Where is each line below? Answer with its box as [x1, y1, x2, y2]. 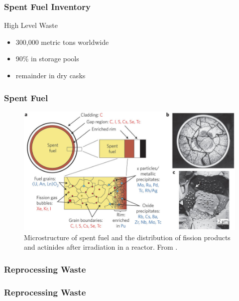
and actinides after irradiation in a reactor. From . [24, 242, 178, 252]
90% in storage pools [15, 53, 79, 64]
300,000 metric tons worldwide [15, 36, 109, 47]
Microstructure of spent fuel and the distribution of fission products [24, 232, 231, 242]
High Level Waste [4, 20, 58, 30]
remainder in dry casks [15, 70, 86, 80]
